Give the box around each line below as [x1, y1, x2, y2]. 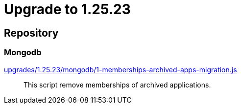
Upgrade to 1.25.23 [4, 1, 131, 18]
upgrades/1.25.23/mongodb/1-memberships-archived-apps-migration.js [4, 65, 237, 74]
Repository [4, 26, 59, 39]
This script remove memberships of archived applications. [24, 80, 211, 89]
